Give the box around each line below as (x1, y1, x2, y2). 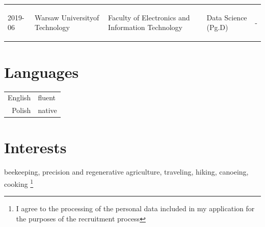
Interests (4, 137, 67, 158)
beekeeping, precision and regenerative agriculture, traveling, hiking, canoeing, (4, 166, 249, 177)
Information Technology (108, 22, 183, 33)
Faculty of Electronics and (108, 12, 190, 22)
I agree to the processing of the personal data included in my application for (16, 203, 255, 214)
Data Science (206, 12, 247, 22)
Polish (12, 105, 31, 116)
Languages (4, 61, 79, 82)
